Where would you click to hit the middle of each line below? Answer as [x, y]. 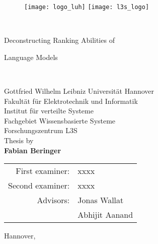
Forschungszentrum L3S [41, 130]
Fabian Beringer [33, 150]
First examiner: [43, 171]
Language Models [31, 57]
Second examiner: [39, 186]
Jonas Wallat [101, 200]
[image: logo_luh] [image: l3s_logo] [87, 7]
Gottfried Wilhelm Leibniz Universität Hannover [79, 91]
